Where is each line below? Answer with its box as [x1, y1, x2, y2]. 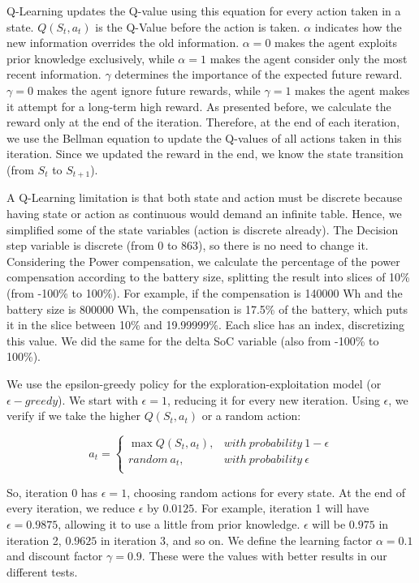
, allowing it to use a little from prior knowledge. [58, 515, 300, 532]
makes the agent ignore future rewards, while [37, 81, 261, 98]
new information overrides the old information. [6, 34, 240, 51]
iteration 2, [6, 531, 62, 548]
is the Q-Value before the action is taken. [95, 18, 300, 35]
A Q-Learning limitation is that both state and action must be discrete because [6, 189, 403, 206]
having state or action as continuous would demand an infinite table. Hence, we [6, 204, 402, 221]
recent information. [6, 66, 102, 83]
